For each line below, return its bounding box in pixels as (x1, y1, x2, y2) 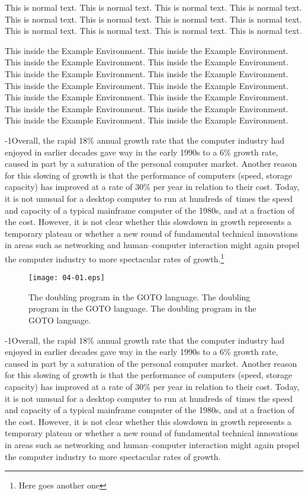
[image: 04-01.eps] (28, 274, 105, 283)
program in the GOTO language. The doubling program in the (28, 302, 256, 315)
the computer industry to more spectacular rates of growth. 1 (5, 250, 224, 265)
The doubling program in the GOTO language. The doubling (28, 290, 251, 303)
